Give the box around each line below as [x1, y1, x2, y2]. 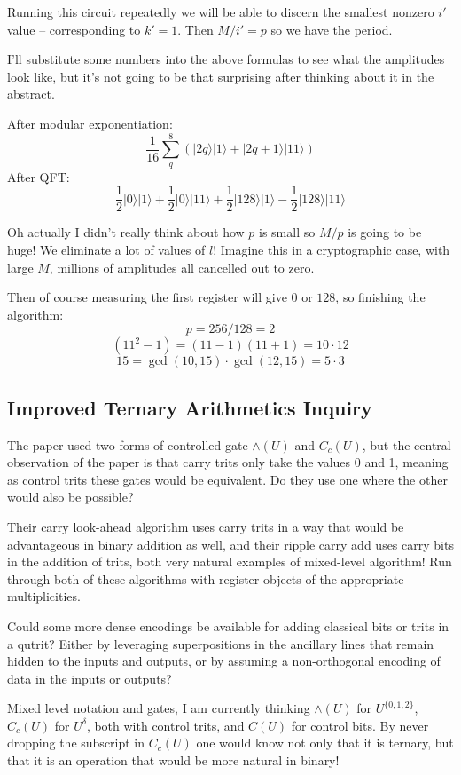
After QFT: [7, 167, 70, 186]
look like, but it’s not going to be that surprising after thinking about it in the [7, 67, 434, 85]
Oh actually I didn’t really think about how [7, 223, 245, 241]
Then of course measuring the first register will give [7, 288, 287, 306]
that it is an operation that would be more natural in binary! [7, 751, 340, 770]
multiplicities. [7, 587, 81, 605]
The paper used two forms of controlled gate [7, 435, 248, 454]
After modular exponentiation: [7, 114, 173, 132]
